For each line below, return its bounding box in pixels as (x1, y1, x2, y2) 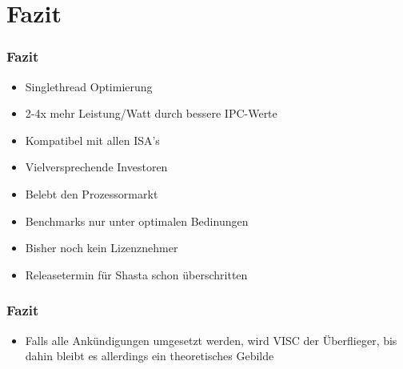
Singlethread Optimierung (25, 78, 153, 94)
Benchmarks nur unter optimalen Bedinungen (25, 212, 249, 229)
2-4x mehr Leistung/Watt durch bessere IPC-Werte (25, 105, 277, 122)
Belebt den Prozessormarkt (25, 185, 158, 202)
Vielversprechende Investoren (25, 158, 168, 175)
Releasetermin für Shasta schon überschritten (25, 266, 248, 283)
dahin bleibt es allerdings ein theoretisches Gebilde (25, 347, 274, 364)
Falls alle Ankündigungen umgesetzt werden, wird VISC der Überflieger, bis (25, 331, 397, 348)
